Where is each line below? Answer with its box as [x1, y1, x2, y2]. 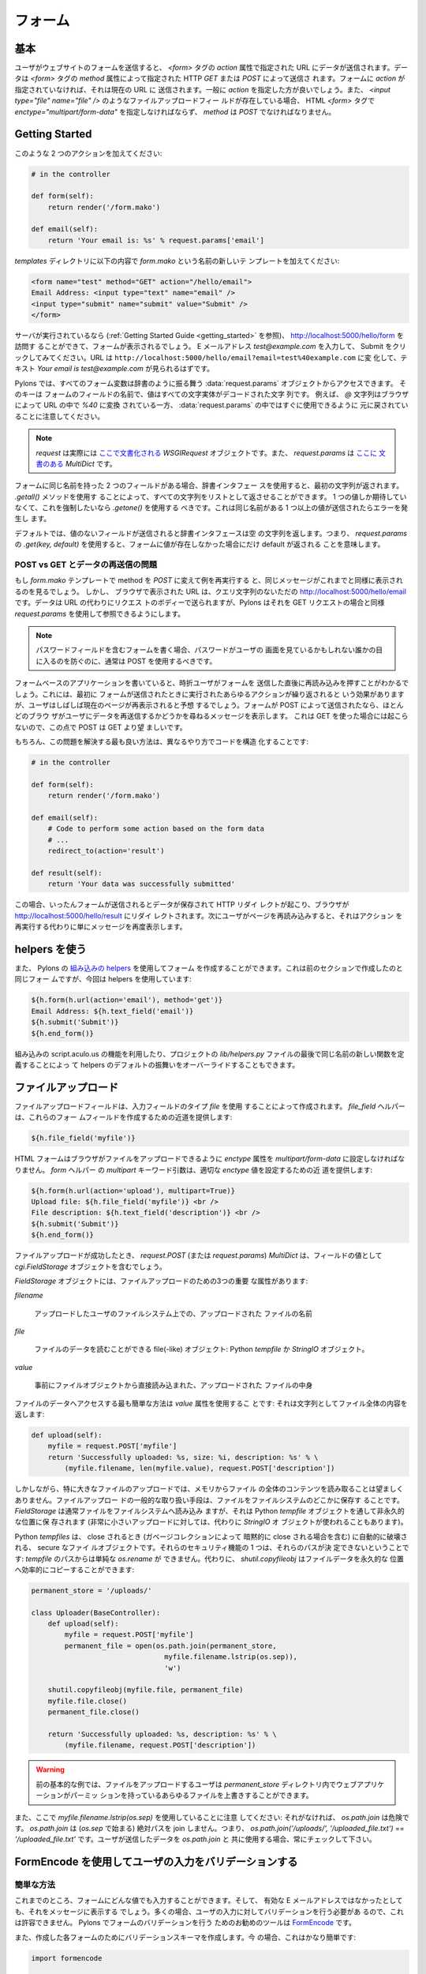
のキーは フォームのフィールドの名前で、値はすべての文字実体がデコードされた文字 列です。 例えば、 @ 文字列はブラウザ [14, 389, 409, 399]
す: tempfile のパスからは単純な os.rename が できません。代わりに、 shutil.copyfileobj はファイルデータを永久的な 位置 [14, 1554, 404, 1563]
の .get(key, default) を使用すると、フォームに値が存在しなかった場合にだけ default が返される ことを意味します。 [14, 539, 385, 549]
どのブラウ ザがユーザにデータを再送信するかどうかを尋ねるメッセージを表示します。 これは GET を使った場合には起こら [14, 711, 409, 721]
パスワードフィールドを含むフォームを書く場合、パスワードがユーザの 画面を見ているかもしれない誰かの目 [35, 645, 383, 655]
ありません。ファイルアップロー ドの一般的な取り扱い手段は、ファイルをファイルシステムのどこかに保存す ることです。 [14, 1495, 404, 1504]
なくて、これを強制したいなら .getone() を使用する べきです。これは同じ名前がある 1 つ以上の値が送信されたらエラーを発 [14, 503, 408, 512]
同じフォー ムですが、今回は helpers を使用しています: [14, 974, 192, 984]
